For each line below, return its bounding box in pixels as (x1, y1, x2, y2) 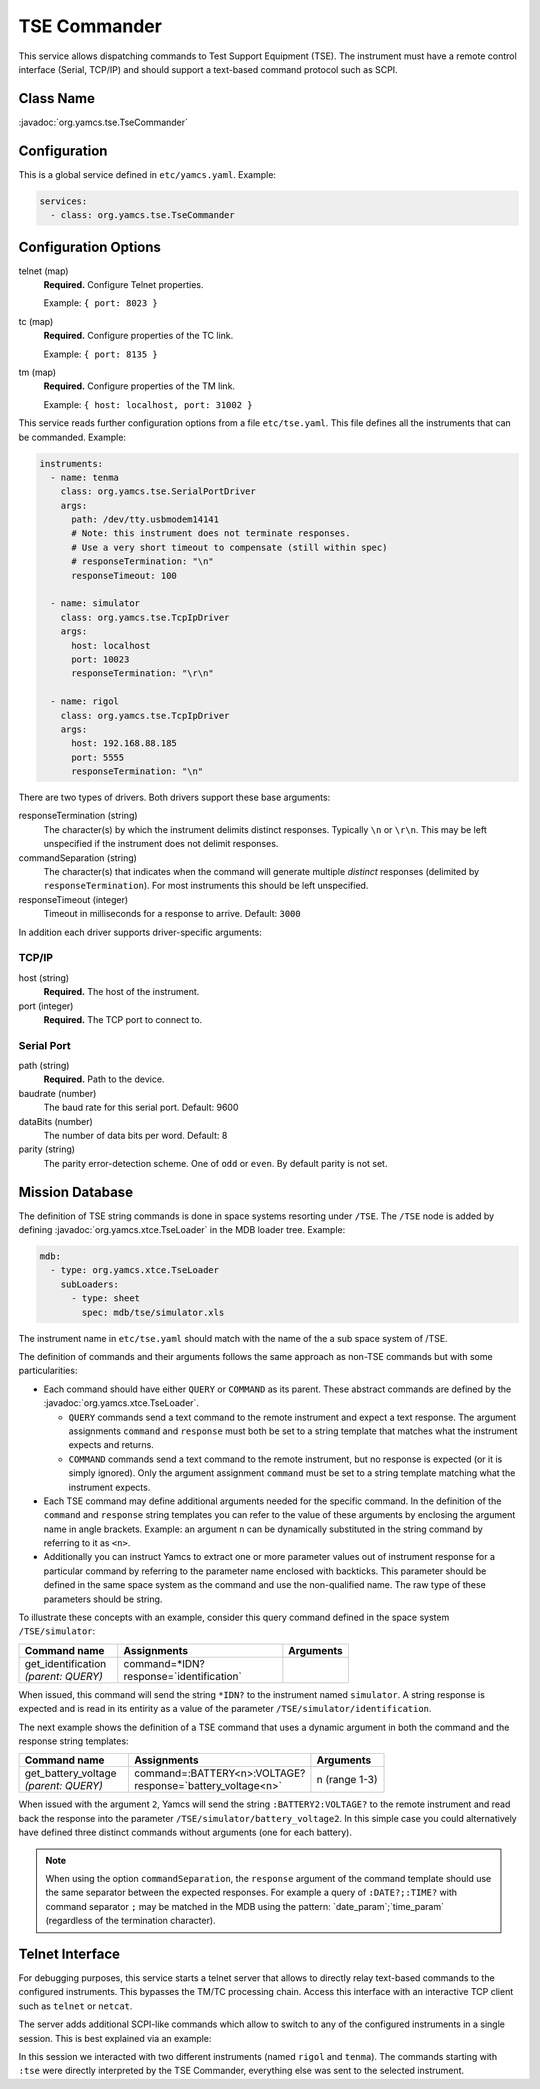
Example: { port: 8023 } (43, 297, 159, 309)
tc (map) (18, 315, 54, 327)
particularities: (18, 1365, 78, 1377)
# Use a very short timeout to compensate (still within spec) (71, 541, 388, 553)
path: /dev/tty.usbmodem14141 (71, 514, 220, 525)
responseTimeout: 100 (71, 570, 177, 581)
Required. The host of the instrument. (43, 986, 200, 998)
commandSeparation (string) (18, 851, 137, 864)
